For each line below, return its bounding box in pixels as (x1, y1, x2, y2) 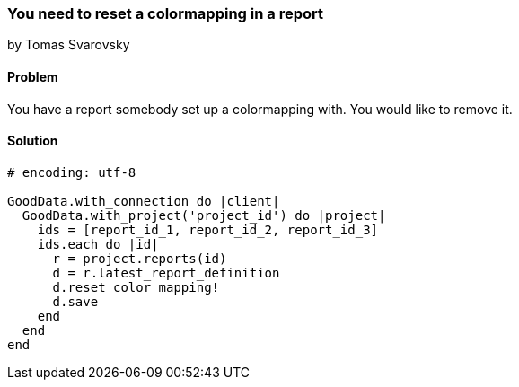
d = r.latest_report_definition (52, 265, 280, 280)
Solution (7, 133, 58, 149)
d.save (52, 294, 99, 309)
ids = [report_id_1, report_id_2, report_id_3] (37, 222, 379, 237)
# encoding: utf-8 (7, 164, 136, 180)
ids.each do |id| (37, 236, 159, 251)
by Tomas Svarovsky (7, 37, 130, 53)
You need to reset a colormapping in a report (7, 4, 323, 22)
